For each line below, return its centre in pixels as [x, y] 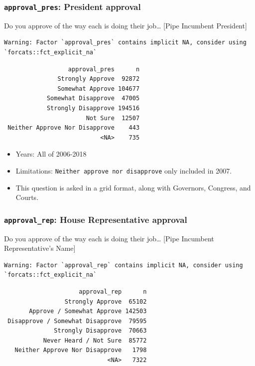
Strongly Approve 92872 [99, 79]
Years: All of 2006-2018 [51, 154]
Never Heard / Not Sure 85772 [95, 340]
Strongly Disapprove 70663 [100, 331]
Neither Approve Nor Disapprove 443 [74, 128]
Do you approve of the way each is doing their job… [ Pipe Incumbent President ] [126, 25]
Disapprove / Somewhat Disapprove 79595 [77, 321]
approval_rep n [113, 291]
